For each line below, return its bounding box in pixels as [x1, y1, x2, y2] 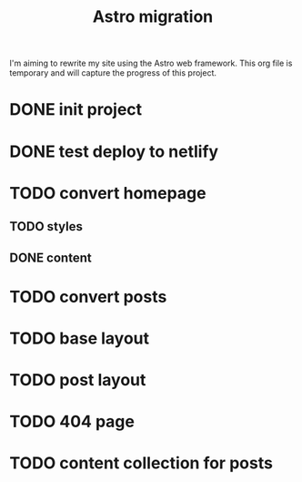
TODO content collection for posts [9, 453, 273, 474]
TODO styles [9, 219, 84, 234]
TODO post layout [9, 370, 146, 391]
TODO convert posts [9, 286, 167, 307]
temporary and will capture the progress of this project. [9, 67, 216, 78]
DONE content [9, 250, 93, 265]
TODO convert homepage [9, 182, 206, 203]
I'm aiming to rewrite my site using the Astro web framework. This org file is [9, 57, 293, 69]
